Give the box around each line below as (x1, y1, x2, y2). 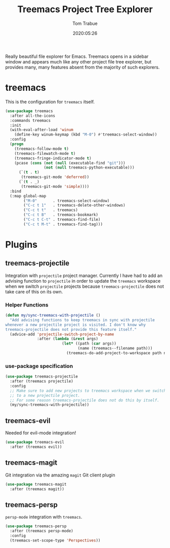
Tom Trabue (72, 20, 98, 26)
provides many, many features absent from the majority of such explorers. (5, 64, 160, 70)
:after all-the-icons (10, 113, 56, 118)
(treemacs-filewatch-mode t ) (14, 151, 76, 156)
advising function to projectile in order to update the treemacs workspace (5, 278, 161, 284)
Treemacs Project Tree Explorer (17, 4, 153, 15)
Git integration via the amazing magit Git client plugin (5, 472, 115, 478)
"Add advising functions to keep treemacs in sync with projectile (10, 317, 155, 323)
